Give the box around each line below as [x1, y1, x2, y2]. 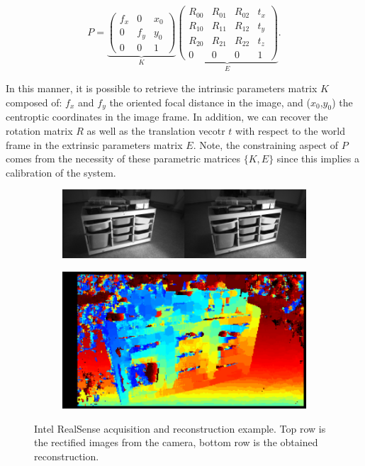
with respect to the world [235, 123, 346, 138]
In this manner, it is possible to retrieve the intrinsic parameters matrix [6, 81, 318, 95]
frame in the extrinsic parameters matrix [6, 137, 183, 152]
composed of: [6, 94, 62, 109]
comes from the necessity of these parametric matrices [6, 151, 241, 166]
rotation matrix [6, 123, 73, 138]
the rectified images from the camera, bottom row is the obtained [34, 435, 318, 450]
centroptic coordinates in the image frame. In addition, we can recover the [6, 109, 328, 124]
